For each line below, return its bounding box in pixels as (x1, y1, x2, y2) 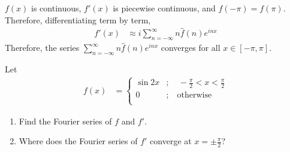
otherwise (177, 91, 212, 100)
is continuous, (31, 2, 81, 14)
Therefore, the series (5, 41, 80, 54)
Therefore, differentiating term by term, (5, 13, 151, 26)
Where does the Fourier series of (19, 135, 138, 147)
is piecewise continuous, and (113, 2, 216, 14)
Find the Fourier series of (19, 114, 112, 127)
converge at (150, 135, 192, 147)
